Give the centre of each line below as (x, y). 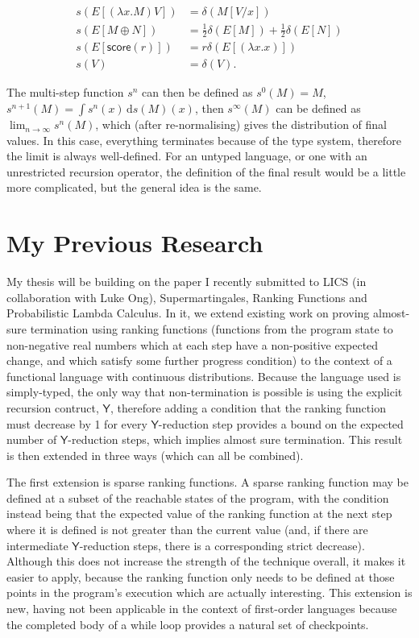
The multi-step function (65, 92)
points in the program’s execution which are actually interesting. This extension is (209, 592)
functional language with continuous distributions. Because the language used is (204, 376)
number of (32, 439)
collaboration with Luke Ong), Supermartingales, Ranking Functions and (187, 297)
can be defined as (318, 108)
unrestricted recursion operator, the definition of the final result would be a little (206, 171)
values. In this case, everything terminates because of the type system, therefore (204, 140)
